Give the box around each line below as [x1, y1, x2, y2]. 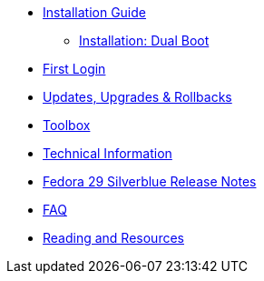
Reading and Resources [43, 230, 184, 246]
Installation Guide [43, 5, 146, 20]
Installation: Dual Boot [79, 33, 210, 48]
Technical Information [43, 146, 172, 161]
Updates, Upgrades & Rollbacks [43, 89, 232, 105]
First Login [43, 61, 106, 76]
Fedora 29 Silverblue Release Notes [43, 174, 257, 189]
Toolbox [43, 117, 91, 133]
